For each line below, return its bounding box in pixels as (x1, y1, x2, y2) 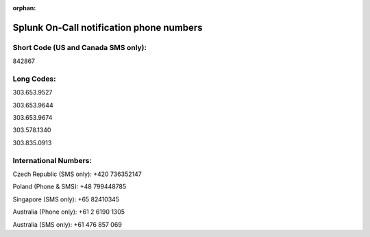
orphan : (12, 4, 36, 12)
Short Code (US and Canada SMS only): (12, 42, 147, 52)
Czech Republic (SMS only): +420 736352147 (12, 170, 142, 178)
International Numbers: (12, 155, 92, 165)
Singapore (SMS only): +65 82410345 (12, 195, 120, 203)
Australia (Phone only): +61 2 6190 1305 (12, 208, 125, 216)
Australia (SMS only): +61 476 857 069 (12, 220, 123, 229)
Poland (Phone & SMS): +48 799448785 (12, 182, 127, 191)
